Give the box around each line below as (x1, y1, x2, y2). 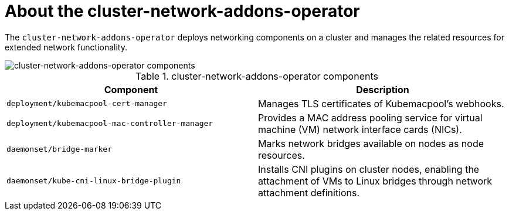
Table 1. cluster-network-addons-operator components (135, 70, 378, 82)
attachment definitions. (258, 186, 360, 199)
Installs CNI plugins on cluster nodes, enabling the (258, 163, 480, 175)
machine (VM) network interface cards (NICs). (258, 123, 462, 135)
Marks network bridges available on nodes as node (258, 137, 484, 149)
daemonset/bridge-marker (6, 145, 113, 154)
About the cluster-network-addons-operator (5, 1, 360, 21)
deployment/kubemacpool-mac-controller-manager (6, 119, 213, 128)
